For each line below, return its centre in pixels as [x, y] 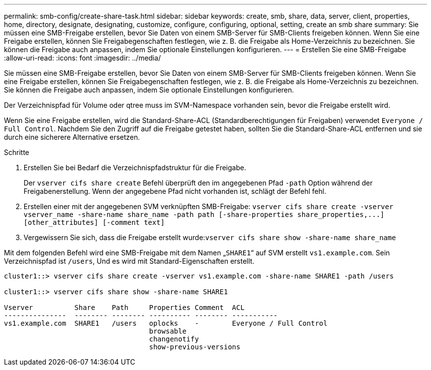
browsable [168, 331]
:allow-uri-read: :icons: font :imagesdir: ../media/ [82, 58]
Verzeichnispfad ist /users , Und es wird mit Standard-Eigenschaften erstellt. [129, 261]
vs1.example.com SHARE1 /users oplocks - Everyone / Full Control [166, 323]
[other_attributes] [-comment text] [94, 222]
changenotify [174, 339]
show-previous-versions [195, 347]
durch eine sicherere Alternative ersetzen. [72, 137]
